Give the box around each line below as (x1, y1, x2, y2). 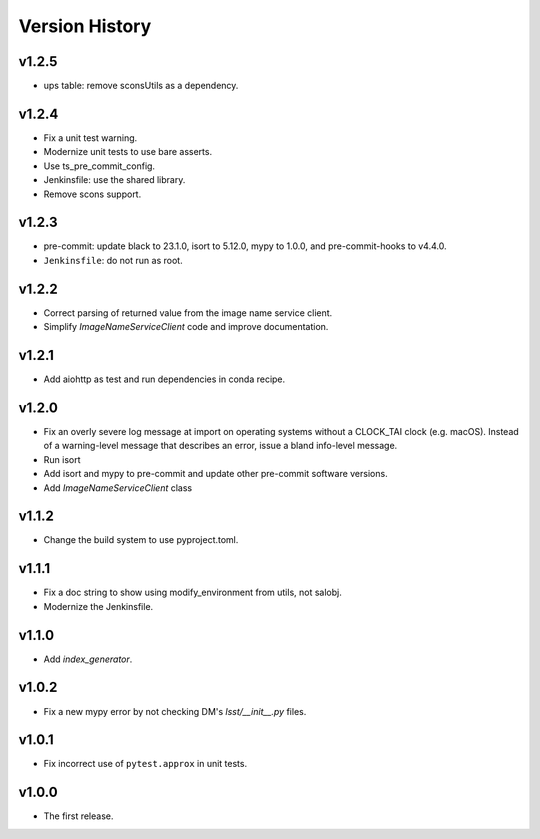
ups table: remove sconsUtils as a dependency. (43, 80, 239, 92)
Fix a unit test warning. (43, 131, 138, 144)
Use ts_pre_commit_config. (43, 160, 155, 172)
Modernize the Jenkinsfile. (43, 600, 154, 612)
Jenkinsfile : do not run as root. (43, 254, 184, 266)
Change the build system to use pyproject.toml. (43, 534, 239, 546)
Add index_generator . (43, 653, 133, 665)
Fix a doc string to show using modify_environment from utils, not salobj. (43, 586, 342, 599)
